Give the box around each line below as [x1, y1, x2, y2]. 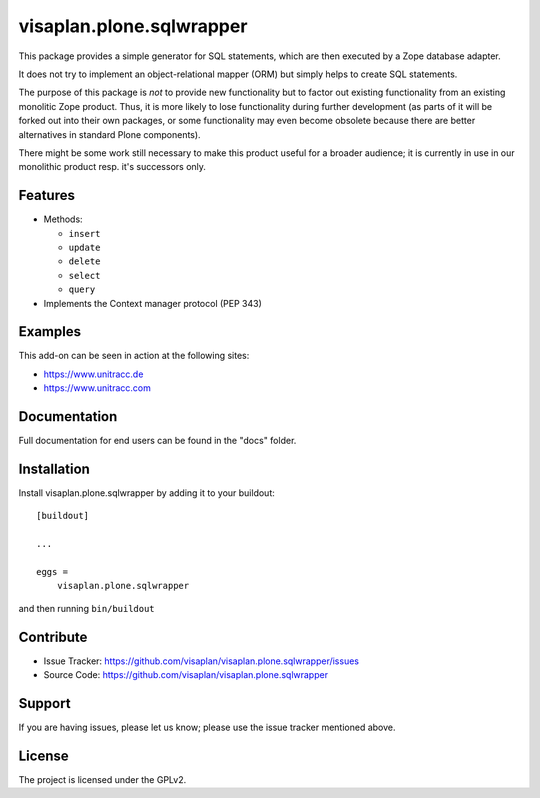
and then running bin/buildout [18, 602, 155, 614]
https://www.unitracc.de [43, 368, 144, 380]
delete [68, 256, 101, 267]
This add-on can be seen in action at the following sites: [18, 350, 250, 362]
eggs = [36, 566, 69, 577]
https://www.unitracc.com [43, 382, 152, 394]
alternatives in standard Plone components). [18, 128, 201, 140]
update [68, 241, 101, 253]
